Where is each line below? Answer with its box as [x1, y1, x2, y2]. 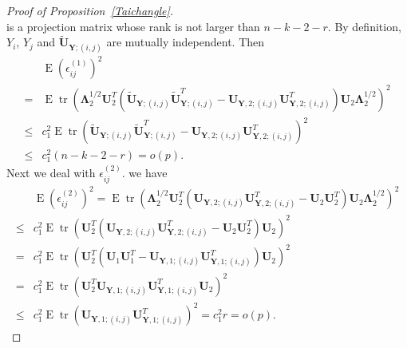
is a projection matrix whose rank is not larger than [6, 18, 260, 34]
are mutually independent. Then [106, 34, 265, 50]
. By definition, [327, 18, 401, 34]
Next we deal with [6, 164, 96, 181]
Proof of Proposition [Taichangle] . [6, 2, 174, 18]
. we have [121, 164, 168, 181]
